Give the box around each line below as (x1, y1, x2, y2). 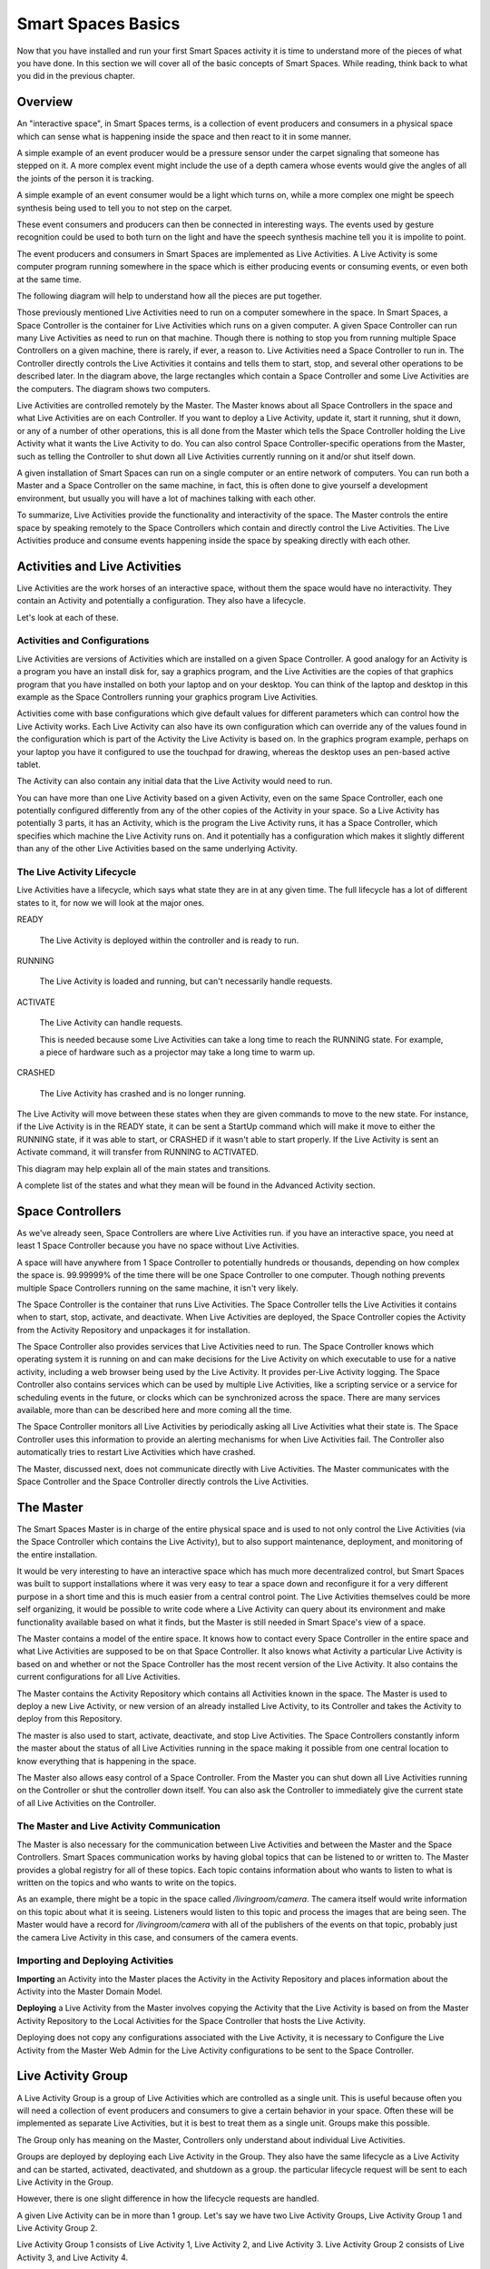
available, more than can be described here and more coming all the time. (16, 1405, 292, 1416)
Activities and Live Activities (16, 558, 181, 574)
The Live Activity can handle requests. (39, 1017, 183, 1028)
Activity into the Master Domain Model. (16, 1986, 163, 1997)
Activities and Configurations (16, 634, 150, 647)
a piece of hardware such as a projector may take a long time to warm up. (39, 1046, 316, 1057)
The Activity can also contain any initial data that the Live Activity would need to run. (16, 776, 333, 787)
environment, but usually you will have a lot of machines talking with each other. (16, 493, 317, 504)
